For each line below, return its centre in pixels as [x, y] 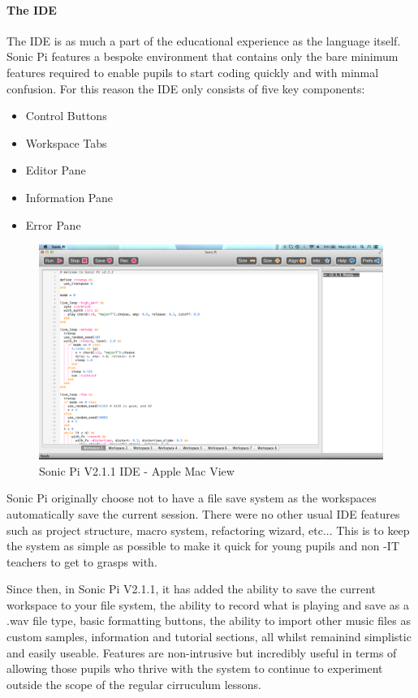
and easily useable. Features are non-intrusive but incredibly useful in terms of [202, 652]
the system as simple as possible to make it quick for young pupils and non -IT [203, 546]
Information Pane [69, 197]
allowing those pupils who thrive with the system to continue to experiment [195, 668]
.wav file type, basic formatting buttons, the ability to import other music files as [209, 620]
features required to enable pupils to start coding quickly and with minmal [193, 72]
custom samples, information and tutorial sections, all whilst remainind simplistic [209, 637]
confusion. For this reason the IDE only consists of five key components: [186, 88]
